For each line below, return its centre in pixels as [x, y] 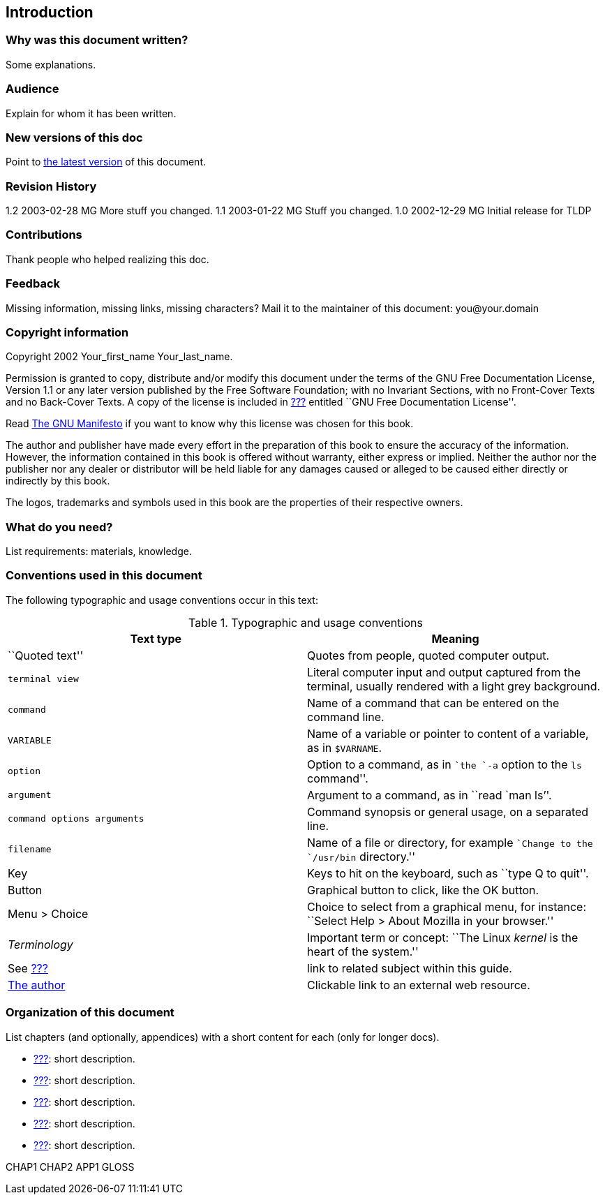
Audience [32, 89]
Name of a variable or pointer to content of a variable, [448, 733]
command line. [346, 717]
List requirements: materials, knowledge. [99, 551]
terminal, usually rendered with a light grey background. [454, 686]
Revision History [51, 186]
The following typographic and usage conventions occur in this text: [162, 600]
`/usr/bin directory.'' [361, 856]
